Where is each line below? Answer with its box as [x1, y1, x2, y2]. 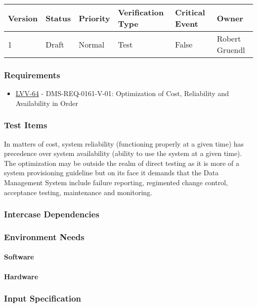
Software [4, 252, 34, 262]
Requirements [4, 68, 60, 81]
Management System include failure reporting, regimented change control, [4, 177, 228, 187]
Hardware [4, 271, 39, 281]
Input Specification [4, 292, 82, 305]
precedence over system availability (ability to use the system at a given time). [4, 148, 242, 158]
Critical [175, 6, 205, 18]
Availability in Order [15, 98, 78, 108]
